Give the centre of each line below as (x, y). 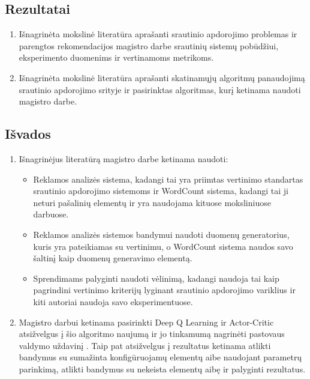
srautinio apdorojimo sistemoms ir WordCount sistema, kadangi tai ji (161, 191)
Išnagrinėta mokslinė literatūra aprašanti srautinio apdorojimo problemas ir (158, 34)
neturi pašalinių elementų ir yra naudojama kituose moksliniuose (152, 202)
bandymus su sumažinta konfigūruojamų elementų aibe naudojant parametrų (160, 357)
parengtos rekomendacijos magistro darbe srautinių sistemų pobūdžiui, (149, 45)
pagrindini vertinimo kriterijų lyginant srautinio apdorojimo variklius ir (164, 290)
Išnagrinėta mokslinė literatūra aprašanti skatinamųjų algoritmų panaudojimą (162, 77)
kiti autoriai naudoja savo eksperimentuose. (113, 301)
